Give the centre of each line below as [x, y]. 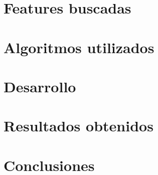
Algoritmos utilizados [79, 47]
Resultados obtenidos [78, 126]
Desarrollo [40, 86]
